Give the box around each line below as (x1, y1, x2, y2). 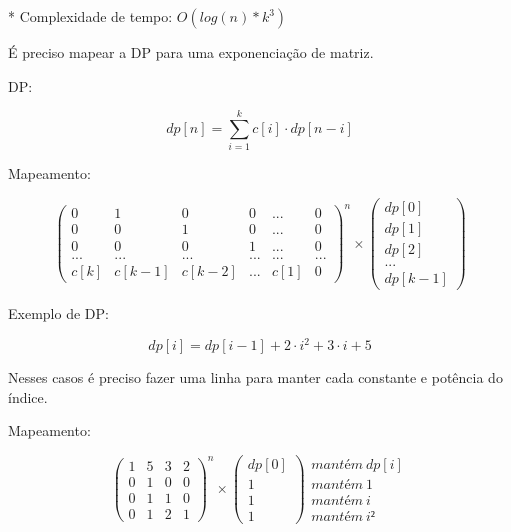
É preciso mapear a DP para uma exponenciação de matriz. (8, 42, 374, 62)
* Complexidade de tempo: (8, 6, 173, 26)
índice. (8, 386, 48, 407)
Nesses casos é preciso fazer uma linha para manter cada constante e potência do (8, 367, 503, 388)
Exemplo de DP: (8, 303, 109, 324)
